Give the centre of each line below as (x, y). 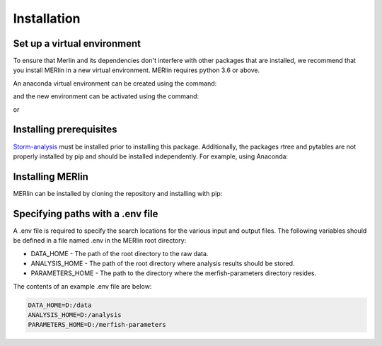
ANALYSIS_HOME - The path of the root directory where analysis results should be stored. (163, 263)
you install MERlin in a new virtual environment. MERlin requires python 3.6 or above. (137, 70)
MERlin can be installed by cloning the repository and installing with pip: (118, 193)
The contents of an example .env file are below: (82, 286)
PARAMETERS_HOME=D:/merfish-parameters (97, 325)
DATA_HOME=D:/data (60, 305)
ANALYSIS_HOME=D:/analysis (75, 315)
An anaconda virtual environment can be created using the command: (115, 83)
